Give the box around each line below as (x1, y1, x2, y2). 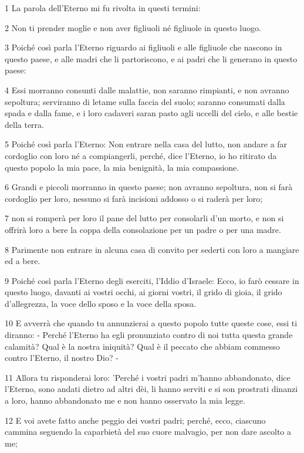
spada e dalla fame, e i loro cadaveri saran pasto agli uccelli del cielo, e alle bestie (5, 107, 298, 119)
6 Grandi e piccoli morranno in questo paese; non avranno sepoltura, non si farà (5, 181, 293, 193)
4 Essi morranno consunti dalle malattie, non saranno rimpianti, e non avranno (5, 83, 289, 96)
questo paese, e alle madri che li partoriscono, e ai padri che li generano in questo (5, 52, 298, 65)
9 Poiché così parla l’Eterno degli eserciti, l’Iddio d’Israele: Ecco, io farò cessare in (5, 274, 299, 286)
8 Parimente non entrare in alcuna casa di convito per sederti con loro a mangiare (5, 243, 299, 255)
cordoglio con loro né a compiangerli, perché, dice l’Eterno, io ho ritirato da (5, 149, 277, 161)
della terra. (5, 118, 44, 130)
